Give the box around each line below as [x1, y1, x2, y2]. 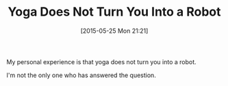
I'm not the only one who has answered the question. [6, 71, 157, 79]
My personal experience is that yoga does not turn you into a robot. [6, 57, 197, 66]
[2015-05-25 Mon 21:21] [80, 27, 149, 35]
